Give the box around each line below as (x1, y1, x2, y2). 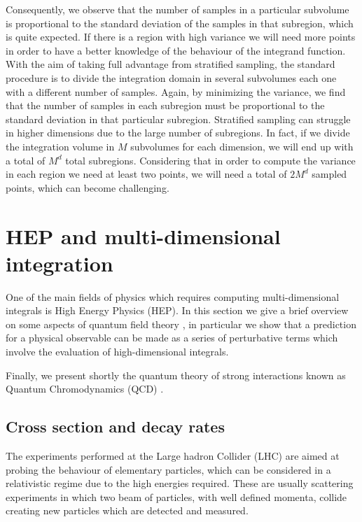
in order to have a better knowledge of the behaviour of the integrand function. (6, 43, 346, 57)
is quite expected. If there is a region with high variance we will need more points (6, 29, 356, 44)
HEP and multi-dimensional (6, 221, 281, 250)
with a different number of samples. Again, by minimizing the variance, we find (6, 84, 346, 99)
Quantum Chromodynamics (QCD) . (6, 381, 164, 396)
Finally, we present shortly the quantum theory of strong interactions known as (6, 367, 346, 382)
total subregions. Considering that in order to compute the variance (65, 153, 356, 167)
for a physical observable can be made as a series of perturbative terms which (6, 330, 338, 345)
